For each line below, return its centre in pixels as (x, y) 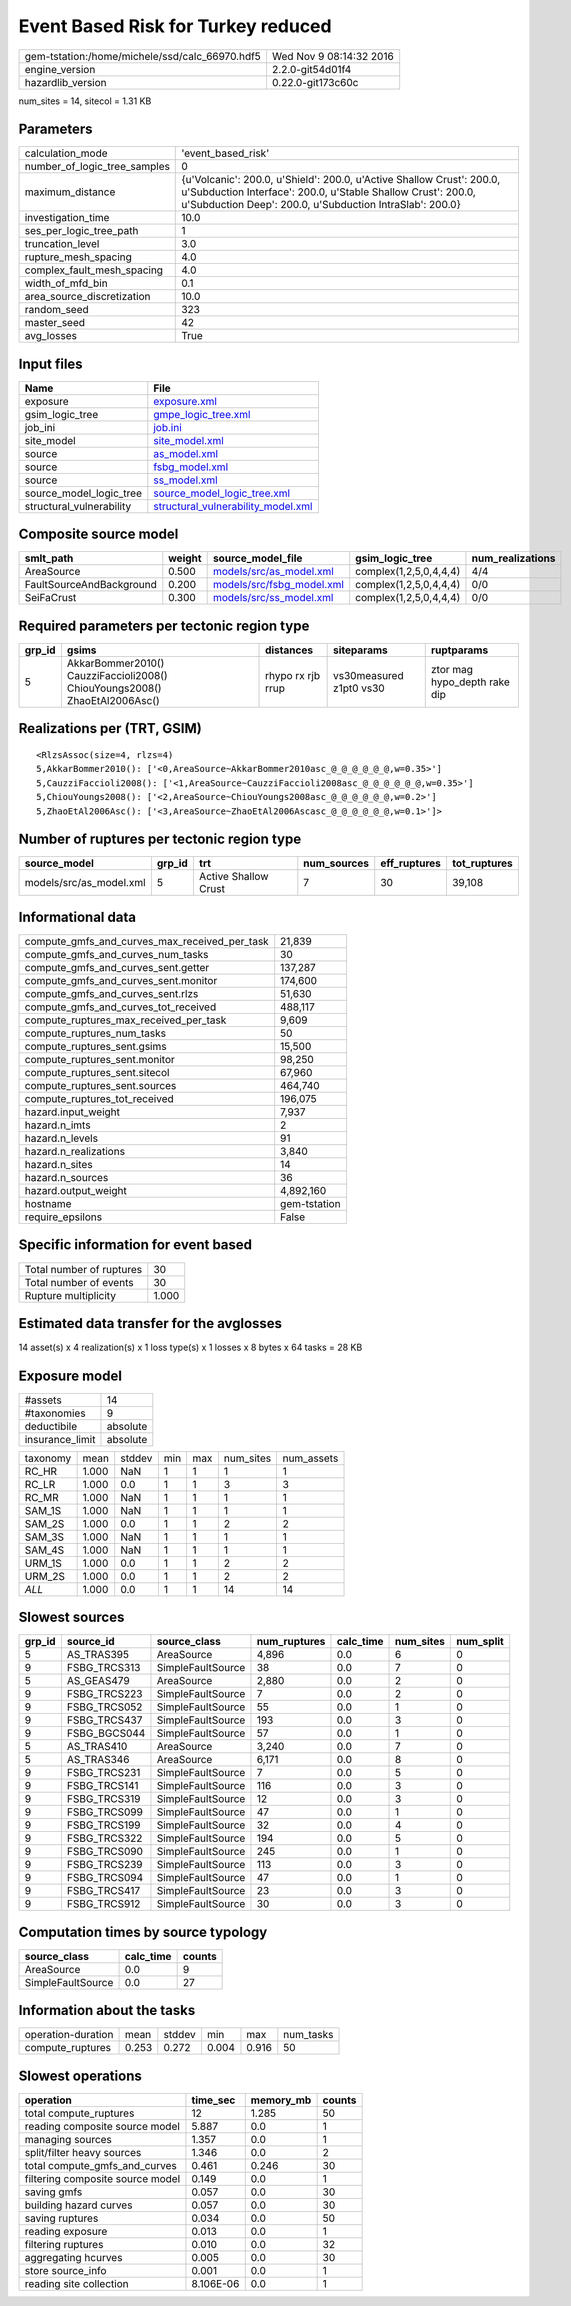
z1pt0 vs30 (359, 688)
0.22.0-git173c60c (315, 82)
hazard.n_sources (66, 1177)
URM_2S (44, 1576)
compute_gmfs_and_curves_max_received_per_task (146, 941)
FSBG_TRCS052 (104, 1707)
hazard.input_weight (72, 1112)
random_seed (56, 310)
